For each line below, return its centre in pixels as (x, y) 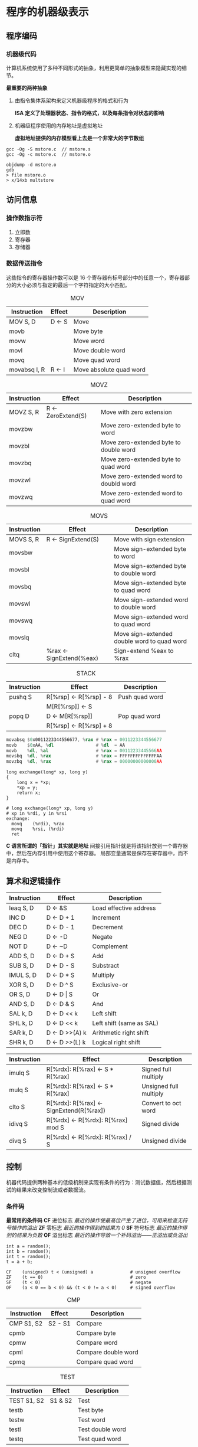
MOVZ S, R (24, 412)
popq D (19, 716)
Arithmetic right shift (121, 1033)
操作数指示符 (24, 218)
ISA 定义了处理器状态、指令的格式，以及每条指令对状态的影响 (89, 113)
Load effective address (124, 908)
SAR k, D (21, 1033)
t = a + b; (19, 1262)
